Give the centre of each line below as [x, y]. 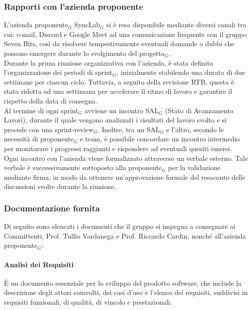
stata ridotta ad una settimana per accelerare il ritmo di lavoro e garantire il [118, 91]
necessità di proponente [39, 139]
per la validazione [194, 167]
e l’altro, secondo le [195, 129]
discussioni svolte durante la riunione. [60, 186]
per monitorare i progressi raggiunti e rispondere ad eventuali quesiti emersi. [118, 148]
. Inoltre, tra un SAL [129, 129]
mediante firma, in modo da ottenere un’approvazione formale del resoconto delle [125, 177]
